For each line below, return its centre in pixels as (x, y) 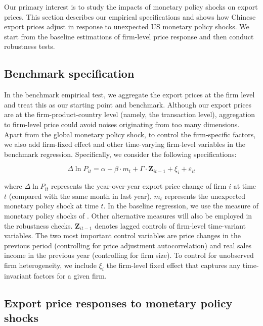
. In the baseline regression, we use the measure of (181, 206)
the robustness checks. (38, 225)
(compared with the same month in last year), (80, 196)
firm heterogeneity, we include (50, 265)
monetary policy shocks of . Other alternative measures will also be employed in (128, 215)
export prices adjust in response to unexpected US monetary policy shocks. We (127, 26)
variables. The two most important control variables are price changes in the (122, 235)
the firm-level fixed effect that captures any (173, 265)
